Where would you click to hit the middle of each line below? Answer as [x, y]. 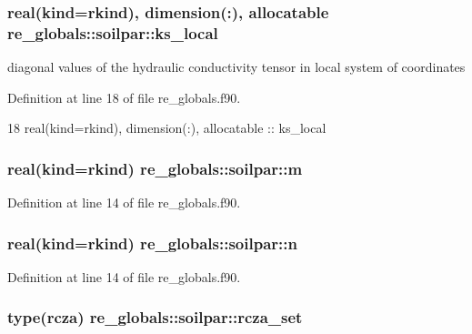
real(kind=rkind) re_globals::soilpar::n [152, 243]
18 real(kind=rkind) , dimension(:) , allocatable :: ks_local [167, 128]
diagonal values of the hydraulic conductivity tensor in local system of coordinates [236, 67]
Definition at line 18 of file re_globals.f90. [124, 97]
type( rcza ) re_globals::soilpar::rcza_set [155, 317]
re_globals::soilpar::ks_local [113, 32]
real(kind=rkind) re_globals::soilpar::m [155, 168]
